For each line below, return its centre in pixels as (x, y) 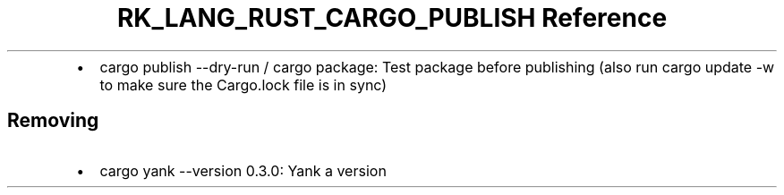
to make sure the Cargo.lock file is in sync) (243, 85)
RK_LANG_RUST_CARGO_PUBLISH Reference (392, 18)
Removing (53, 121)
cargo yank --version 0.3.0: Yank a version (243, 170)
